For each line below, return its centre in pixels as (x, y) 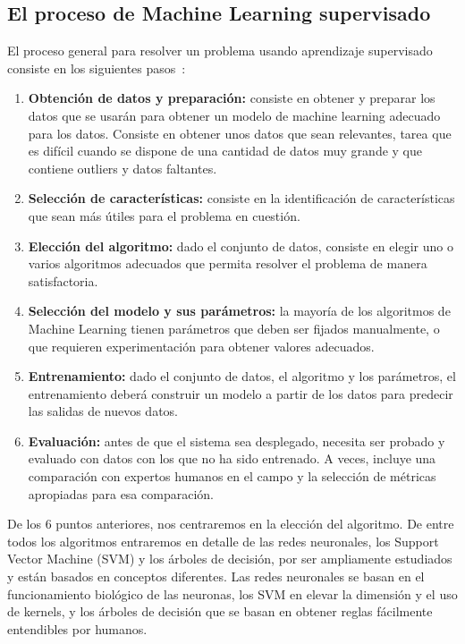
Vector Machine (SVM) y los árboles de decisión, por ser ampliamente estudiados (230, 559)
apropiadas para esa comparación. (121, 493)
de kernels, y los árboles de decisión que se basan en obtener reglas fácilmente (220, 611)
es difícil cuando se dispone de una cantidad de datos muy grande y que (225, 151)
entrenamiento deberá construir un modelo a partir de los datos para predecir (241, 393)
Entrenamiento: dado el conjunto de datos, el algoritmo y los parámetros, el (242, 376)
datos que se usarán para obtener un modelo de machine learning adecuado (234, 115)
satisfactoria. (63, 280)
